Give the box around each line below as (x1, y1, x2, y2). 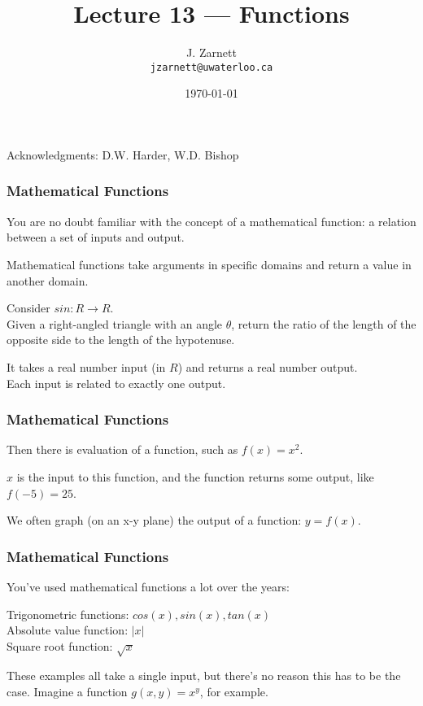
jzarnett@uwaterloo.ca (150, 61, 273, 73)
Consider (7, 299, 50, 316)
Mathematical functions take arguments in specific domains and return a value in (7, 255, 412, 272)
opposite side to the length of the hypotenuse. (7, 331, 235, 348)
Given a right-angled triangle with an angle (7, 315, 223, 332)
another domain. (7, 272, 89, 289)
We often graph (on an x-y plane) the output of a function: (7, 512, 302, 529)
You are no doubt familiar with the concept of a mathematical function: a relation (7, 212, 416, 229)
